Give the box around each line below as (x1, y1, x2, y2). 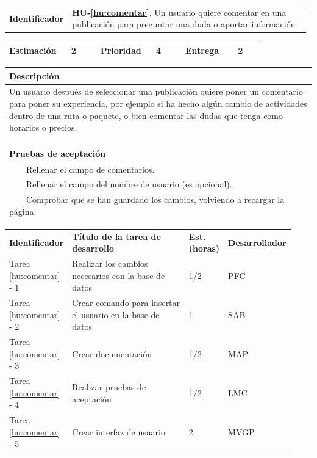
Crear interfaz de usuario (72, 425, 165, 438)
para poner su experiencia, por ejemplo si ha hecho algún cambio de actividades (9, 96, 307, 109)
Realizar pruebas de (72, 380, 146, 393)
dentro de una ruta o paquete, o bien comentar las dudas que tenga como (9, 109, 283, 122)
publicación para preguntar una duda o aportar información (72, 18, 296, 31)
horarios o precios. (9, 121, 77, 134)
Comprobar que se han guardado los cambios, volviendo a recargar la (26, 193, 285, 206)
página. (9, 205, 37, 217)
